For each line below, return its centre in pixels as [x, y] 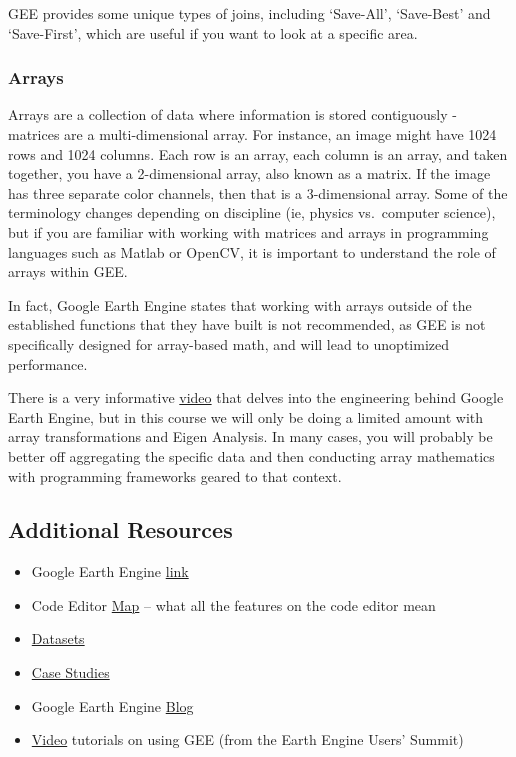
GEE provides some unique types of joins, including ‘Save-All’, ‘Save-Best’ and [249, 13]
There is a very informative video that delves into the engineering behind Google [256, 397]
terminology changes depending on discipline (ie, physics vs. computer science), [252, 212]
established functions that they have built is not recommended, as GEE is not [247, 324]
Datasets [58, 638]
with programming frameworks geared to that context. [175, 475]
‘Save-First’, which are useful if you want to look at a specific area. [213, 32]
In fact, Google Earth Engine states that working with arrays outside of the [240, 304]
